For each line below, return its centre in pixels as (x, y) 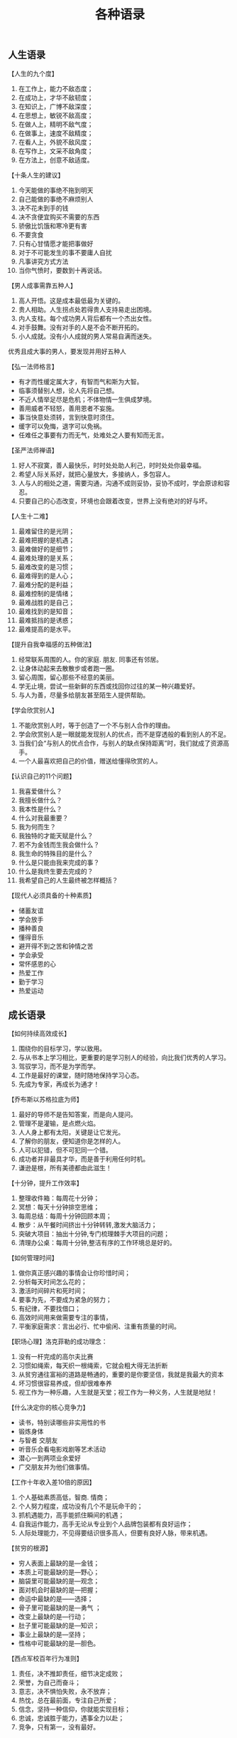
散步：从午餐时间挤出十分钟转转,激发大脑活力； (88, 1225)
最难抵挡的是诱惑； (46, 620)
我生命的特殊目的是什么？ (56, 853)
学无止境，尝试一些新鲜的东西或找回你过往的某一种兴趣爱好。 (109, 686)
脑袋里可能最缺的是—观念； (59, 1581)
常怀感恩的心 (37, 964)
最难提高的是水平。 (46, 629)
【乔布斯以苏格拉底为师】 (45, 1099)
